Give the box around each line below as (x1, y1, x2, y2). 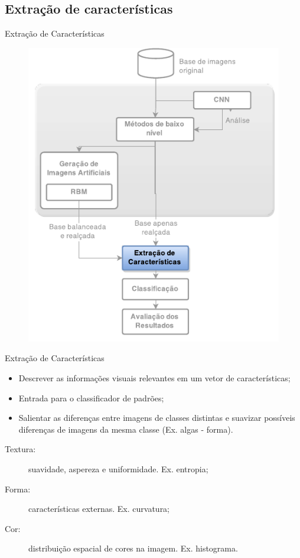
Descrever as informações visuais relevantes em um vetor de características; (18, 371, 291, 384)
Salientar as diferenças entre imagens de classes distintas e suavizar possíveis (18, 411, 295, 424)
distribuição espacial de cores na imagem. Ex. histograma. (28, 542, 238, 554)
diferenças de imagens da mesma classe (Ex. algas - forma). (18, 423, 233, 435)
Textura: (5, 443, 36, 455)
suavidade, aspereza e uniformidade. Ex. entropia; (28, 462, 208, 475)
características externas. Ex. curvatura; (28, 502, 170, 515)
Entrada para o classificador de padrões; (18, 391, 164, 404)
